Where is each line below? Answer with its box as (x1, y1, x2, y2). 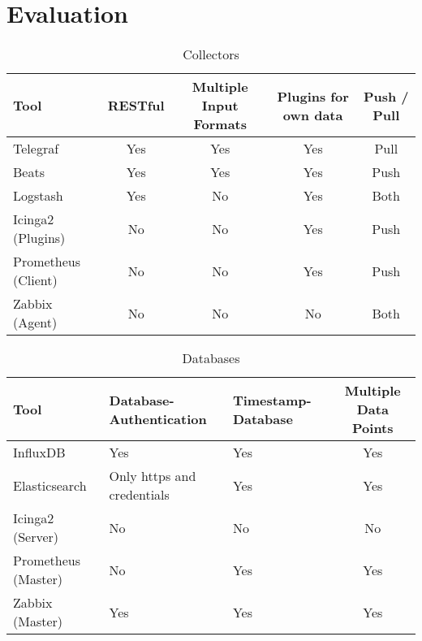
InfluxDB (13, 443, 66, 462)
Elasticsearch (13, 475, 87, 495)
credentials (109, 485, 170, 505)
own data (282, 105, 343, 124)
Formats (193, 115, 247, 134)
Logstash (13, 186, 63, 206)
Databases (182, 349, 240, 368)
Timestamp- (232, 390, 312, 409)
